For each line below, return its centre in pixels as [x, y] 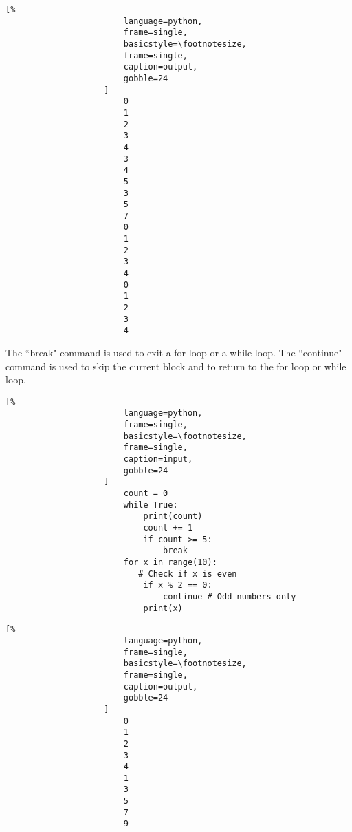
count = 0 [146, 494]
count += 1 [168, 528]
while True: [151, 505]
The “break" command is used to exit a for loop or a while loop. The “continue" [174, 353]
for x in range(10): [170, 562]
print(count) [173, 516]
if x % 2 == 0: [178, 585]
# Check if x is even [188, 574]
